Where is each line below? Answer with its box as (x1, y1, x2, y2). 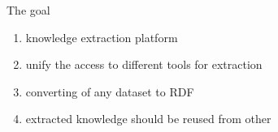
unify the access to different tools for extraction (25, 56, 263, 73)
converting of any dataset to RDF (25, 83, 194, 100)
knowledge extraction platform (25, 28, 178, 45)
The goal (7, 2, 50, 18)
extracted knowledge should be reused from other (25, 110, 271, 127)
